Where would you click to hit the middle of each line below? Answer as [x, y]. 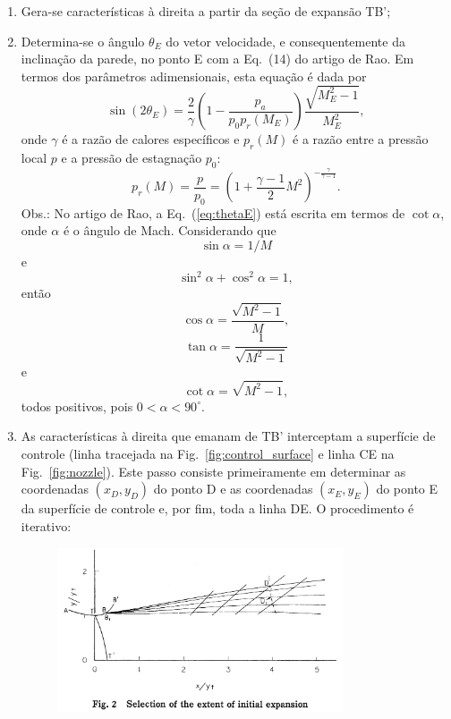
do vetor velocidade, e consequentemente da [285, 41]
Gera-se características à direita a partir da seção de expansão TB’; [206, 11]
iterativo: [46, 525]
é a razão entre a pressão [361, 139]
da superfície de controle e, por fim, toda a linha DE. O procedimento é [217, 508]
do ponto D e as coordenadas [233, 489]
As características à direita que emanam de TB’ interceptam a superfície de [228, 436]
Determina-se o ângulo [83, 41]
